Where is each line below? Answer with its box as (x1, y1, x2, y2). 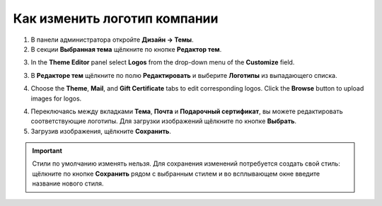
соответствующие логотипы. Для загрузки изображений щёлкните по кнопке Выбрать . (30, 117, 297, 125)
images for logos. (30, 94, 82, 103)
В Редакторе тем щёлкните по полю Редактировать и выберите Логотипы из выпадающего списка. (30, 71, 337, 79)
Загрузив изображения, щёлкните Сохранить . (30, 127, 171, 135)
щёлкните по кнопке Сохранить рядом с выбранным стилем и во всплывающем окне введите (32, 169, 320, 178)
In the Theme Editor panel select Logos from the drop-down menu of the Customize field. (30, 58, 295, 67)
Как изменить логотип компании (13, 11, 219, 26)
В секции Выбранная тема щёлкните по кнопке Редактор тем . (30, 45, 222, 53)
